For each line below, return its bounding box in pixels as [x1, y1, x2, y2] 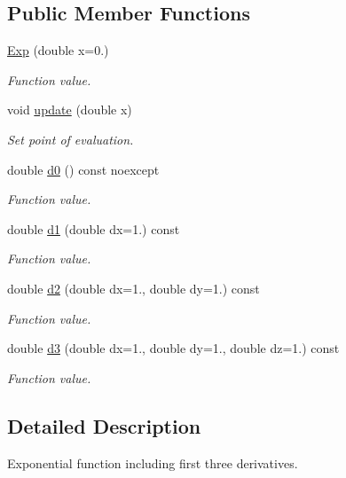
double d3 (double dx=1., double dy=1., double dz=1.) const [7, 339, 340, 357]
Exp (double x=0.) [7, 41, 109, 59]
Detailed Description [7, 411, 201, 439]
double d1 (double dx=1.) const [7, 219, 180, 238]
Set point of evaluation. [7, 129, 134, 148]
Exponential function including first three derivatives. [7, 453, 298, 472]
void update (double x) [7, 100, 132, 119]
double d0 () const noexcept [7, 160, 160, 178]
